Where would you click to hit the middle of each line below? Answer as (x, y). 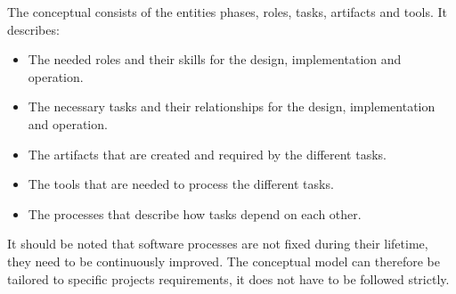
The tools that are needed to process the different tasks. (181, 184)
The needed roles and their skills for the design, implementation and (215, 59)
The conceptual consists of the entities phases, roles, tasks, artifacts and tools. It (227, 12)
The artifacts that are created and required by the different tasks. (207, 154)
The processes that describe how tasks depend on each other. (195, 213)
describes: (33, 29)
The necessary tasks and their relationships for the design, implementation (232, 106)
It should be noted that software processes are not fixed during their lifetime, (218, 244)
